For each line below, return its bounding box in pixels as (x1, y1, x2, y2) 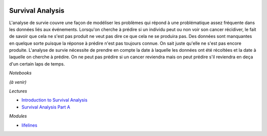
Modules (9, 113, 27, 119)
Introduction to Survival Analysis (21, 97, 88, 103)
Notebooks (9, 70, 32, 76)
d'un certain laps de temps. (9, 61, 65, 67)
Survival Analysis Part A (21, 104, 70, 110)
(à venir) (9, 79, 27, 85)
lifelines (21, 122, 38, 128)
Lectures (9, 88, 27, 94)
